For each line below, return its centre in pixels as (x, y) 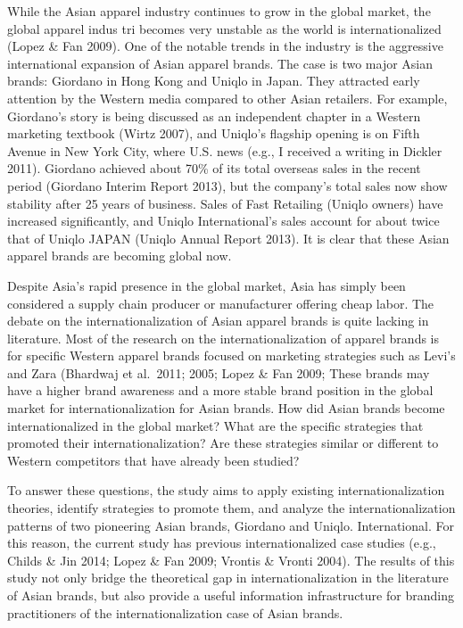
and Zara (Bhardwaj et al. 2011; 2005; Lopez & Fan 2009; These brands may (219, 372)
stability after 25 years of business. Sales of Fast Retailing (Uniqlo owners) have (225, 203)
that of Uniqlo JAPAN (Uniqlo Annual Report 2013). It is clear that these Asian (228, 238)
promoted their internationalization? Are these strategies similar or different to (223, 443)
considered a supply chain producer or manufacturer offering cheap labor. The (221, 303)
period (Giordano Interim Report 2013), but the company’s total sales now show (227, 185)
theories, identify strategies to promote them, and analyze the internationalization (231, 508)
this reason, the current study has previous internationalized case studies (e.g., (222, 543)
